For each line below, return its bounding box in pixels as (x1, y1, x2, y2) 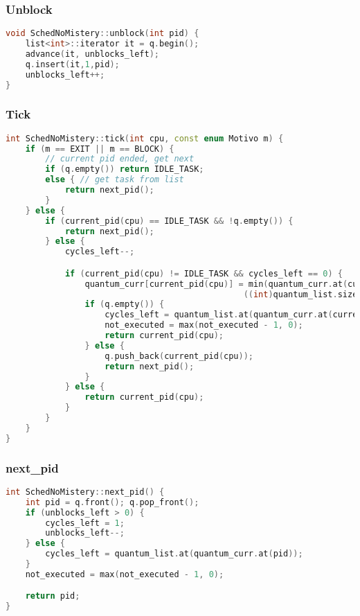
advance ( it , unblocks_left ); (25, 49, 159, 59)
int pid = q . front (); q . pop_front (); (25, 497, 199, 507)
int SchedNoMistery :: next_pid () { (6, 486, 165, 497)
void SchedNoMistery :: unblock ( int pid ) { (6, 28, 199, 39)
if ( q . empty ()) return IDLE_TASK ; (45, 164, 204, 175)
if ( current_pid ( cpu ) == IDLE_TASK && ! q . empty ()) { (45, 215, 294, 226)
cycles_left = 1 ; (45, 518, 125, 528)
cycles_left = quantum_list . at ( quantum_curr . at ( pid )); (45, 549, 303, 559)
